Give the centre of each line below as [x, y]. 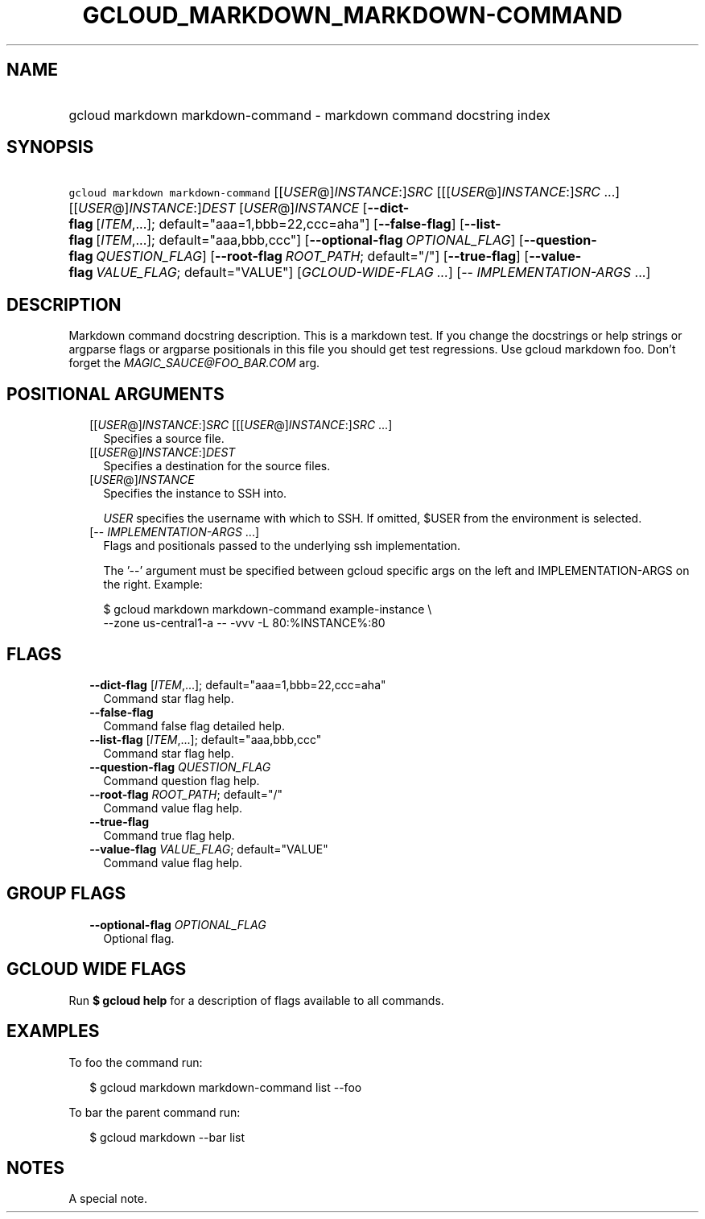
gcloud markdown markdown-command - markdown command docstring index [309, 115]
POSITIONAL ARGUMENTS [115, 394]
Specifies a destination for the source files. [217, 466]
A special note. [108, 1199]
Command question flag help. [181, 780]
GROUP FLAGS [66, 894]
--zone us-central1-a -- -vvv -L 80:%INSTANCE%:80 [244, 623]
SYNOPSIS [50, 147]
